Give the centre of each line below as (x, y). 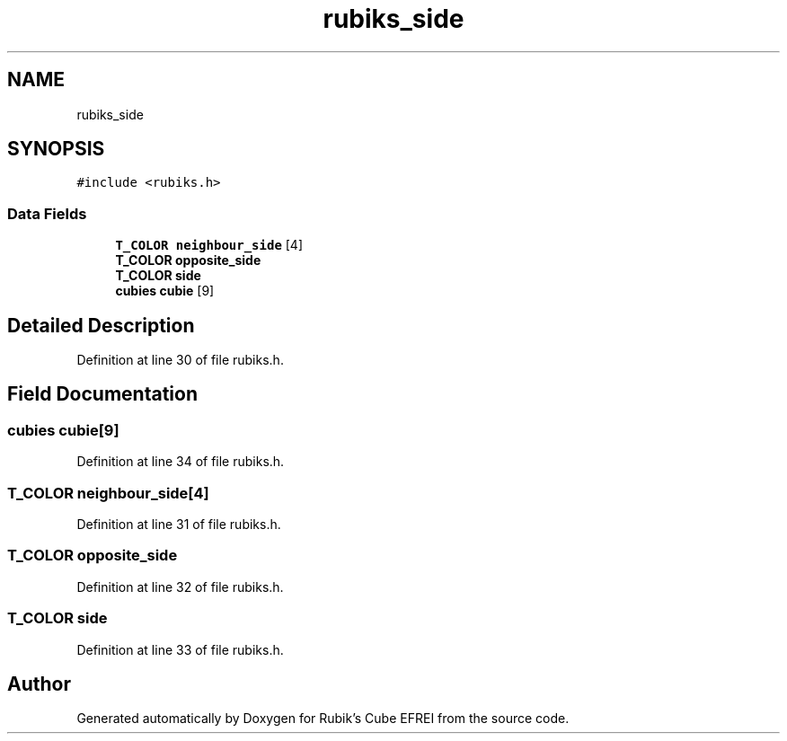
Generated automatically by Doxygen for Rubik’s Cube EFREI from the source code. (323, 719)
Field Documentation (102, 394)
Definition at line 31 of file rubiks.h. (179, 524)
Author (39, 684)
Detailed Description (101, 325)
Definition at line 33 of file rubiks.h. (180, 649)
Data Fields (47, 213)
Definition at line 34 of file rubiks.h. (181, 462)
